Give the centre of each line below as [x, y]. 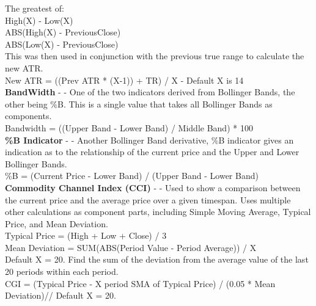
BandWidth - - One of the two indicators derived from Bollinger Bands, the [150, 92]
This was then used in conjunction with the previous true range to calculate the [155, 56]
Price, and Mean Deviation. [57, 223]
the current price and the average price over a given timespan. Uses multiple [148, 199]
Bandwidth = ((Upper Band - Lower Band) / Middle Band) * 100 [129, 127]
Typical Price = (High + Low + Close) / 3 [86, 235]
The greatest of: [35, 8]
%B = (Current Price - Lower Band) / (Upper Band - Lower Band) [132, 176]
